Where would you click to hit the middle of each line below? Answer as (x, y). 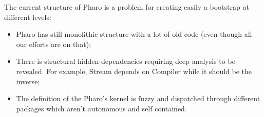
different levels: (28, 17)
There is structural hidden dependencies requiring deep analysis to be (126, 61)
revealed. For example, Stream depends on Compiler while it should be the (134, 71)
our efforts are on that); (54, 44)
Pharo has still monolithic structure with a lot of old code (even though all (134, 34)
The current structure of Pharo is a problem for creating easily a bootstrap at (127, 7)
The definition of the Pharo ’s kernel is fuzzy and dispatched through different (138, 98)
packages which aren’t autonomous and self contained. (101, 108)
